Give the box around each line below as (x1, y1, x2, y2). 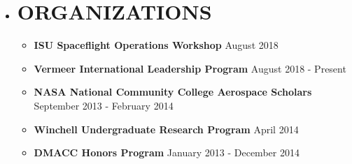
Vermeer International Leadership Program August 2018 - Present (34, 61, 346, 75)
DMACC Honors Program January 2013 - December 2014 (34, 145, 300, 160)
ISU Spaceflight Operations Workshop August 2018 (34, 38, 279, 52)
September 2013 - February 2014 (34, 98, 174, 112)
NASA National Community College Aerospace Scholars (34, 84, 312, 99)
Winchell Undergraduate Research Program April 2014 (34, 121, 299, 136)
